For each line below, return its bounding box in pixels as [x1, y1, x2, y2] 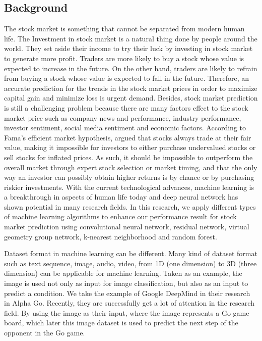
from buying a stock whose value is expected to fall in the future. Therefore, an [4, 73, 249, 83]
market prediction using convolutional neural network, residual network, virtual [4, 221, 249, 232]
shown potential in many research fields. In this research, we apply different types [4, 201, 256, 212]
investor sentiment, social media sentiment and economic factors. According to [4, 122, 246, 133]
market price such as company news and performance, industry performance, [4, 112, 241, 123]
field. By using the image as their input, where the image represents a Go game [4, 307, 249, 318]
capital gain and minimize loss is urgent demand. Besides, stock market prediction [4, 92, 258, 103]
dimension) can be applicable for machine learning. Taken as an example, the [4, 268, 242, 278]
